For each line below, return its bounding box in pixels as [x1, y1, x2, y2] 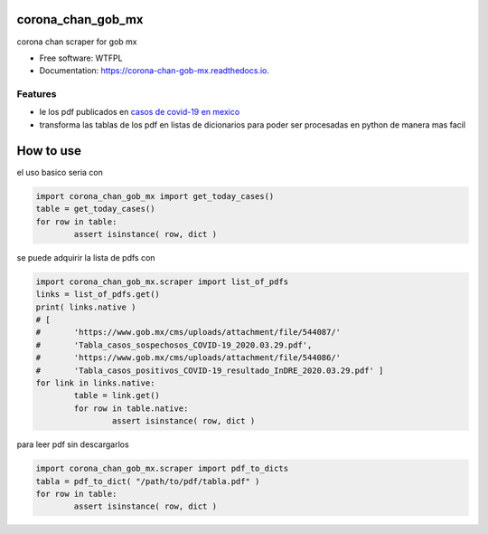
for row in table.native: [73, 403, 189, 414]
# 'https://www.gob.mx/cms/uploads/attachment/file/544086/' [35, 353, 342, 363]
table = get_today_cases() [35, 204, 155, 215]
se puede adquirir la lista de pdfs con [16, 252, 155, 262]
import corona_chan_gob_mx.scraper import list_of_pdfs [35, 276, 289, 287]
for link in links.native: [35, 377, 155, 388]
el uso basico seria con [16, 167, 103, 177]
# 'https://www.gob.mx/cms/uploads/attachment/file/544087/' [35, 327, 342, 338]
